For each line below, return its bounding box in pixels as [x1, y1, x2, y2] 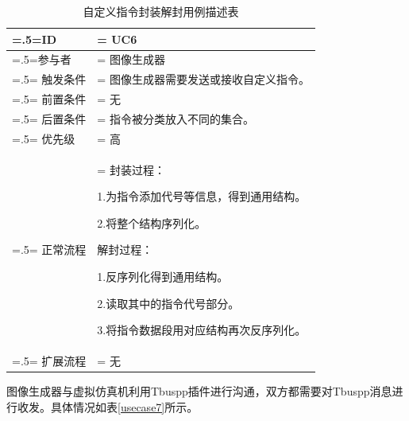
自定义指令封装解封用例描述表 [83, 3, 239, 19]
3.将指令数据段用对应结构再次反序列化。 [97, 322, 307, 338]
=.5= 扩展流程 [12, 353, 87, 369]
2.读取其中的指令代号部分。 [97, 294, 240, 311]
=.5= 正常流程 [12, 241, 87, 258]
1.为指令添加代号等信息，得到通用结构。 [97, 188, 307, 205]
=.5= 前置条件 [12, 91, 87, 107]
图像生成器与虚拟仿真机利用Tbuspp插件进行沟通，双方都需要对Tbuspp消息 [6, 383, 392, 400]
